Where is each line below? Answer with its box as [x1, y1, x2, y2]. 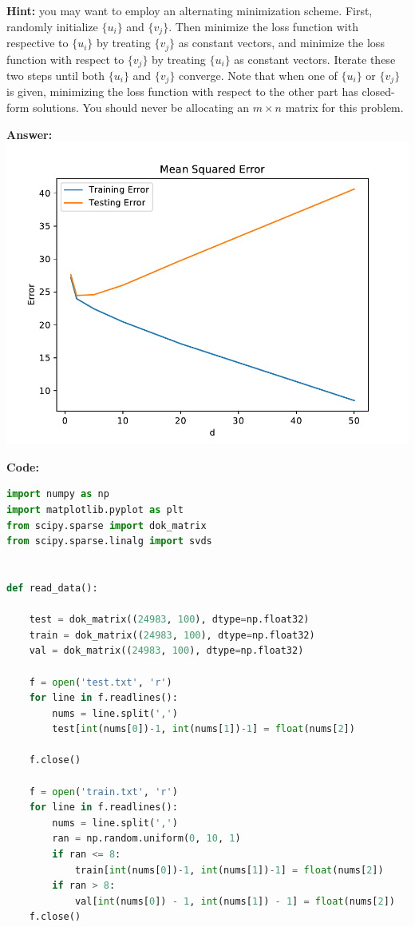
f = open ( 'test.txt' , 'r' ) [29, 676, 172, 688]
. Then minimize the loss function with [168, 18, 358, 34]
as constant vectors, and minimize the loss [178, 34, 385, 51]
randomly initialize [6, 18, 98, 34]
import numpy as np [6, 488, 109, 500]
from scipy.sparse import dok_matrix [6, 519, 207, 531]
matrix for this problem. [285, 99, 404, 115]
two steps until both [6, 66, 105, 83]
